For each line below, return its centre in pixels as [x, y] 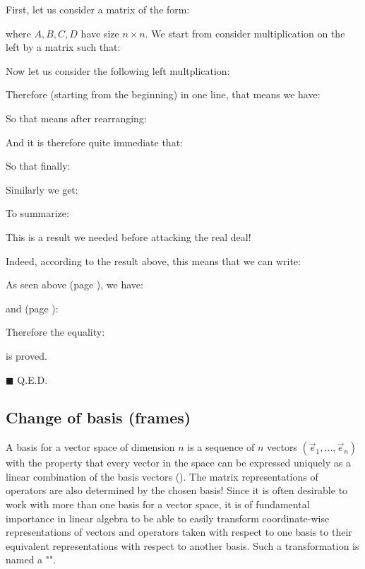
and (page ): [32, 308]
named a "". [31, 559]
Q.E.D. [32, 379]
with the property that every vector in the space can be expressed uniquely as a [178, 463]
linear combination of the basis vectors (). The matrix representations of [162, 476]
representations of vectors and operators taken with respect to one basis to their [179, 532]
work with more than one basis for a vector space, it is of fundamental [158, 504]
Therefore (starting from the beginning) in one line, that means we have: [163, 94]
